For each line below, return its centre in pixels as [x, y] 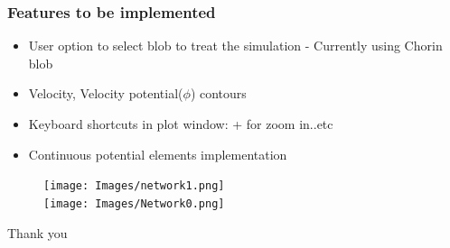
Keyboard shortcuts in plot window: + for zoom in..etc [181, 124]
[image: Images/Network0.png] [134, 203]
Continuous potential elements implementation [158, 154]
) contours [218, 93]
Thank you [37, 232]
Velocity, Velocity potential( [106, 93]
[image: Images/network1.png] [134, 186]
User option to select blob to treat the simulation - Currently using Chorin [235, 46]
